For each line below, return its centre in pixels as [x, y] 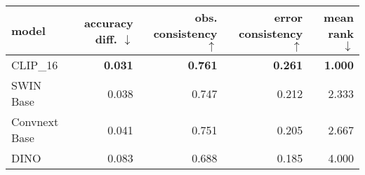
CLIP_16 [35, 65]
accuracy [108, 22]
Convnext [35, 121]
